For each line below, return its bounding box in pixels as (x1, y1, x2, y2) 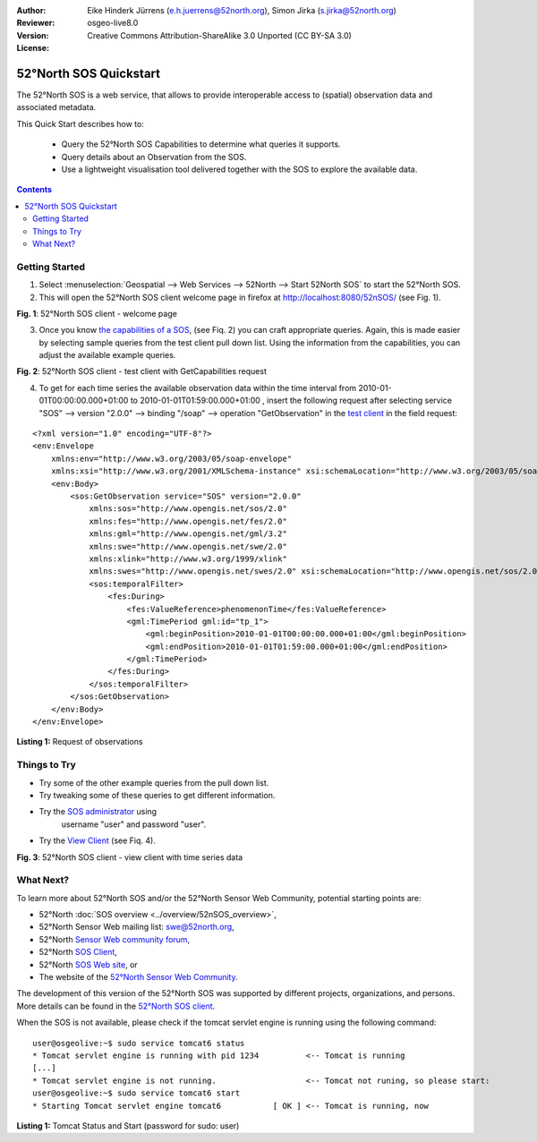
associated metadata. (16, 102, 97, 113)
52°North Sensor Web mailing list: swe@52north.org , (38, 922, 234, 933)
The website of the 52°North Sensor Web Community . (38, 971, 239, 982)
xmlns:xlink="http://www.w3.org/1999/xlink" (89, 553, 288, 564)
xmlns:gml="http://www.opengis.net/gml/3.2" (89, 529, 288, 539)
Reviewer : (16, 18, 55, 29)
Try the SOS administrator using (38, 806, 157, 817)
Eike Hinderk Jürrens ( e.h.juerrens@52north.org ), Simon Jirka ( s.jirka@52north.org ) (87, 5, 397, 15)
